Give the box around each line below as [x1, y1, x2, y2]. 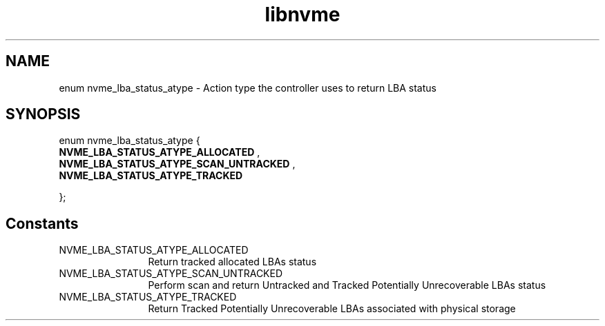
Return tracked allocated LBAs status [148, 256, 317, 268]
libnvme [265, 3, 340, 26]
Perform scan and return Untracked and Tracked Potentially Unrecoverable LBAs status [148, 279, 546, 292]
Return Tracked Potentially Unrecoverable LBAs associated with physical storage [148, 303, 516, 315]
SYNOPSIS [6, 105, 81, 123]
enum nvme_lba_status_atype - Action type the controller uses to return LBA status [59, 81, 436, 94]
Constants [6, 214, 79, 232]
